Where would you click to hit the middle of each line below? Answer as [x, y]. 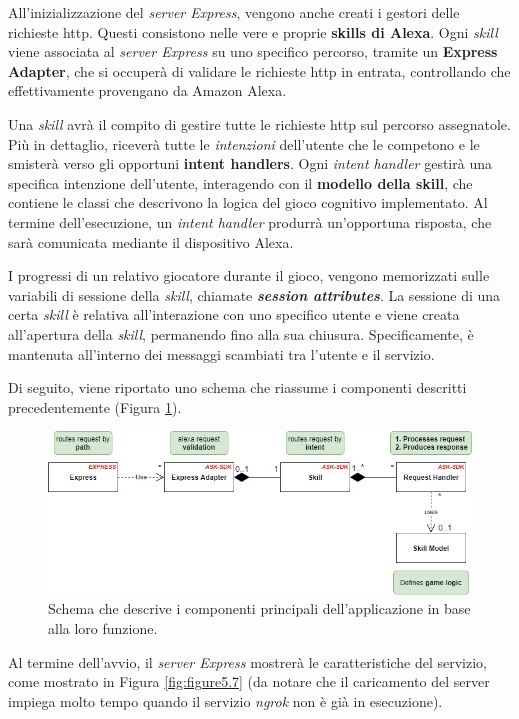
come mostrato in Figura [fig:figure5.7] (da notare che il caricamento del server [249, 681]
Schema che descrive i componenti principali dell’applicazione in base [259, 608]
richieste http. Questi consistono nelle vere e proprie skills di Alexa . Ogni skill [253, 31]
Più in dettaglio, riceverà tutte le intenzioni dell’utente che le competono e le [244, 143]
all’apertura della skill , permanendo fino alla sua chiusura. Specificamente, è [241, 333]
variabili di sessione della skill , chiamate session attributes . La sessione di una [254, 294]
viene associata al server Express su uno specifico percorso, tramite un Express [253, 51]
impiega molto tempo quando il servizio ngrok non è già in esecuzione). [225, 700]
